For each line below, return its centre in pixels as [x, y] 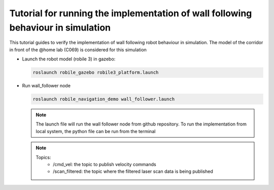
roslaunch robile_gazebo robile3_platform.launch [96, 73]
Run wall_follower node [46, 86]
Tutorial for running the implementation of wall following [131, 13]
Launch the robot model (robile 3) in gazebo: [69, 59]
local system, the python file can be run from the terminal [96, 131]
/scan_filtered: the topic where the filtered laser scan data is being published [133, 171]
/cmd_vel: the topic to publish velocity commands [105, 165]
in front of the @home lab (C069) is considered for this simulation [78, 50]
